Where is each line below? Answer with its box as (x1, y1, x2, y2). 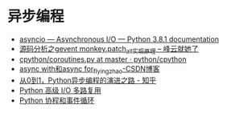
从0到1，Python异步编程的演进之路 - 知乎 (19, 75, 157, 85)
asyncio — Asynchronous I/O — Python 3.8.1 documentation (19, 34, 219, 44)
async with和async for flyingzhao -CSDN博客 (19, 63, 160, 75)
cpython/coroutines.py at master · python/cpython (19, 54, 187, 64)
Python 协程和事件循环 (19, 95, 95, 105)
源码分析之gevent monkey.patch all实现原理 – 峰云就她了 (19, 43, 199, 55)
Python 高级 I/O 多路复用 (19, 85, 101, 95)
